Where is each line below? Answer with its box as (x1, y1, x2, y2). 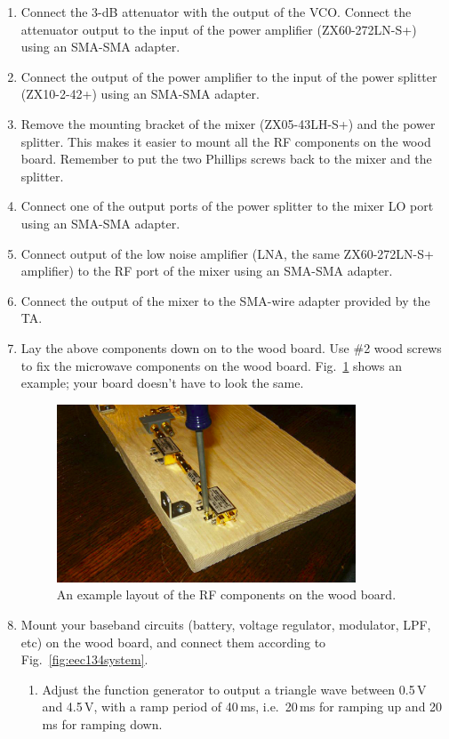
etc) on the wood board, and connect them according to (20, 632, 326, 651)
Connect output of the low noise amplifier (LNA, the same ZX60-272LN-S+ (20, 244, 434, 262)
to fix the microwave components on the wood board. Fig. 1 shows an (20, 356, 403, 374)
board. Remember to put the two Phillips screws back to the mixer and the (20, 149, 432, 168)
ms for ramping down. (42, 714, 163, 733)
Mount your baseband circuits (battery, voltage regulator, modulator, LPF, (20, 614, 431, 633)
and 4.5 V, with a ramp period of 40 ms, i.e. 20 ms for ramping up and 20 (42, 697, 443, 716)
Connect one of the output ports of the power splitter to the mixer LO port (20, 197, 434, 215)
